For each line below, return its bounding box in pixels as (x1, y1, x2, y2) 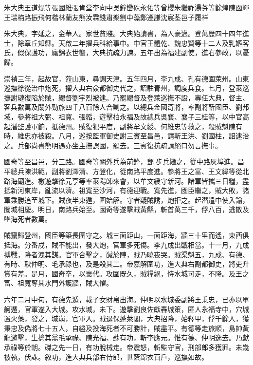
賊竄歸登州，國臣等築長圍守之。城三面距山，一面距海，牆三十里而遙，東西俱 (4, 230, 249, 240)
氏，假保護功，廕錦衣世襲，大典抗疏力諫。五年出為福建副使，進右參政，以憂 (4, 47, 249, 58)
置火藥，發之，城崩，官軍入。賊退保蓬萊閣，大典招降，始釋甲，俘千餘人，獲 (4, 313, 249, 324)
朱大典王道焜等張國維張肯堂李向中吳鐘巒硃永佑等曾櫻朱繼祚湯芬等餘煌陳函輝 (4, 2, 249, 12)
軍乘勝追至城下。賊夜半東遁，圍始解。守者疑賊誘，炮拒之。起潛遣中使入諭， (4, 194, 249, 205)
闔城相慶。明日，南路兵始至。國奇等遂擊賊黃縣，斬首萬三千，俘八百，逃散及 (4, 204, 249, 214)
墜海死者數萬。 (4, 213, 52, 224)
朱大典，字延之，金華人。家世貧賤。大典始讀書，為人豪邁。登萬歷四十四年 (4, 28, 242, 38)
